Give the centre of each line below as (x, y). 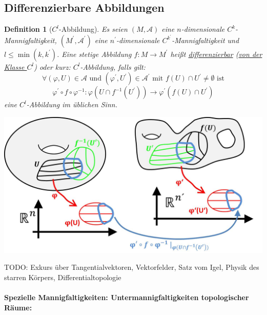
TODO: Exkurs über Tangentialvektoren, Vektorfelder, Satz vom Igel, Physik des (132, 267)
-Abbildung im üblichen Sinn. (72, 104)
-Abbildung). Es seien (93, 29)
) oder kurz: (52, 66)
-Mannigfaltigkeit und (206, 40)
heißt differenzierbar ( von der (216, 54)
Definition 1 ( (28, 29)
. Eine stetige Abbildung (94, 54)
